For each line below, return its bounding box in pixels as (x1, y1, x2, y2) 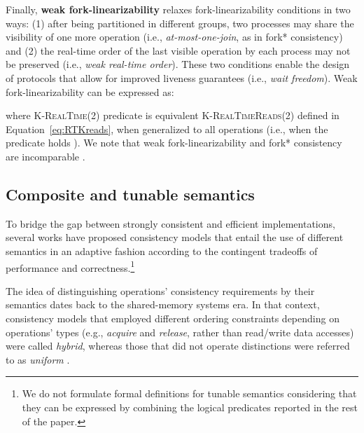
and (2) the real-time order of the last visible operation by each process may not (6, 43, 351, 57)
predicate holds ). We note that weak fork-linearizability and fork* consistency (6, 135, 342, 150)
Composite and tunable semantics (6, 183, 255, 205)
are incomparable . (6, 149, 85, 163)
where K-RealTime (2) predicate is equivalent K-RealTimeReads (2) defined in (6, 108, 339, 123)
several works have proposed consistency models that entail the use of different (6, 230, 344, 245)
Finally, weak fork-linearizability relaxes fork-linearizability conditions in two (6, 2, 351, 16)
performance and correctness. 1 (6, 258, 135, 275)
